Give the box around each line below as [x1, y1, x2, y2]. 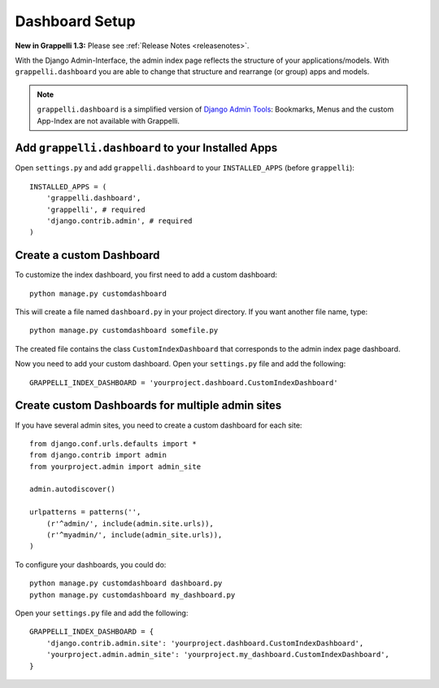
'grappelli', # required [46, 204, 146, 214]
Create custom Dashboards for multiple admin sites [15, 399, 282, 413]
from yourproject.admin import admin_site [29, 462, 202, 471]
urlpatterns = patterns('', [29, 507, 141, 517]
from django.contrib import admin [29, 450, 167, 460]
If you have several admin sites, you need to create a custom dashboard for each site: [15, 420, 302, 430]
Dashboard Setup [15, 12, 136, 30]
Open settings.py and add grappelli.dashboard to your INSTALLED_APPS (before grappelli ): [15, 163, 355, 173]
